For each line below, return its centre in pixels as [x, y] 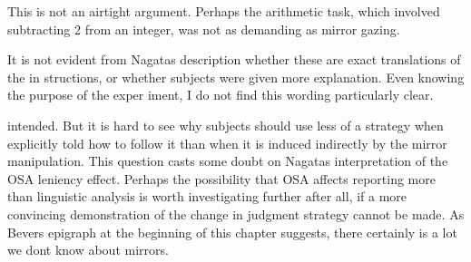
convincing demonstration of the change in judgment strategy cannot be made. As [236, 213]
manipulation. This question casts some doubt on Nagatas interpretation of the [228, 161]
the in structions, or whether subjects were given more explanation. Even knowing [236, 77]
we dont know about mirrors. [88, 250]
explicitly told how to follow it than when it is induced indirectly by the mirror [227, 143]
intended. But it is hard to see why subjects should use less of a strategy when [226, 125]
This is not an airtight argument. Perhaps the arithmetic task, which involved [224, 11]
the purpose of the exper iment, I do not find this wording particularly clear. [221, 95]
